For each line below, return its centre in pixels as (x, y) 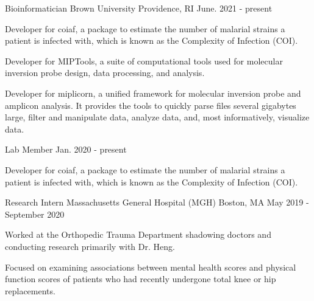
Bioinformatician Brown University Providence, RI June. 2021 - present (139, 8)
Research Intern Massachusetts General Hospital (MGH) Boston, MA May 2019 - (157, 202)
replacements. (30, 290)
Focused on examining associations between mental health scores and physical (151, 267)
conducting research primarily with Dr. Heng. (90, 246)
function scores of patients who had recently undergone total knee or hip (141, 279)
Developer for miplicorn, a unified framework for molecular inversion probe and (153, 93)
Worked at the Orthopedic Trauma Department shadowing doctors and (138, 234)
